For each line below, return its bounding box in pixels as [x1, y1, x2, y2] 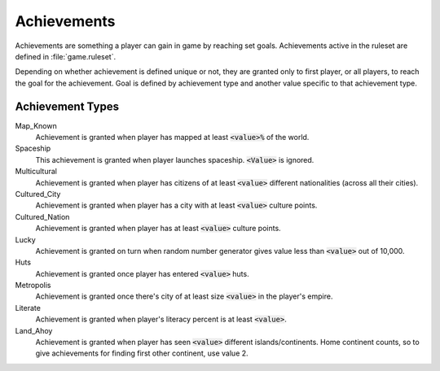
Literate [15, 303, 41, 312]
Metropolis [15, 281, 51, 290]
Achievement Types [15, 99, 120, 113]
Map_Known [15, 120, 57, 130]
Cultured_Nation [15, 212, 70, 221]
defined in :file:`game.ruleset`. [15, 51, 117, 61]
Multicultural [15, 167, 57, 177]
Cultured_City [15, 189, 61, 199]
